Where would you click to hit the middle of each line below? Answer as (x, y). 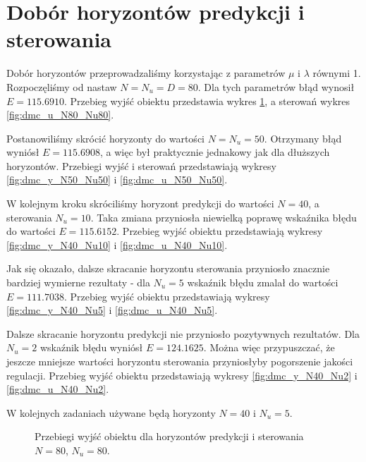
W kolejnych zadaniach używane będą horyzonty (111, 412)
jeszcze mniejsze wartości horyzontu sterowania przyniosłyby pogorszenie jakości (180, 361)
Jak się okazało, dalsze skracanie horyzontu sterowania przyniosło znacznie (168, 268)
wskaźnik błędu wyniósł (91, 347)
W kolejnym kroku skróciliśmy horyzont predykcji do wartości (140, 203)
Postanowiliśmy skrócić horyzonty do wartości (105, 138)
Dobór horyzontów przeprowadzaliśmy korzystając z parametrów (146, 73)
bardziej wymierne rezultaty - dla (78, 282)
